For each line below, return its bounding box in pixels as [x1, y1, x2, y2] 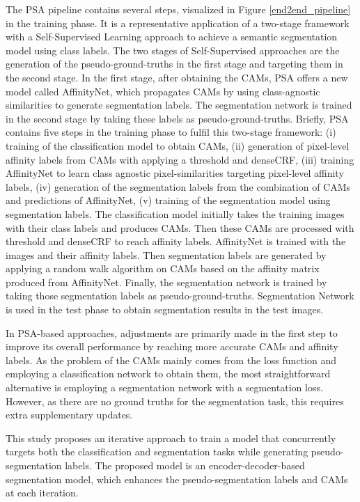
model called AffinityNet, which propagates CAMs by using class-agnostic [6, 84, 320, 98]
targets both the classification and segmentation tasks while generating [6, 444, 308, 459]
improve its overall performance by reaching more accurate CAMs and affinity [6, 339, 338, 354]
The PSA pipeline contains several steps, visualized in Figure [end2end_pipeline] [6, 2, 351, 16]
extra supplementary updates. [6, 407, 133, 422]
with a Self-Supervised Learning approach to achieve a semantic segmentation [6, 29, 338, 44]
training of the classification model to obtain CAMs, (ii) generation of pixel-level [6, 138, 350, 152]
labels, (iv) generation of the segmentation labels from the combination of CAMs [6, 179, 351, 194]
